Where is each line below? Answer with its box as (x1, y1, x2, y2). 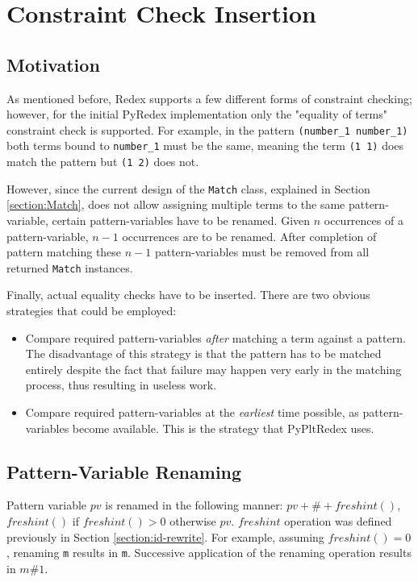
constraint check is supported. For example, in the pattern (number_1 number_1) (6, 121, 408, 138)
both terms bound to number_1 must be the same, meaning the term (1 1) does (6, 137, 404, 154)
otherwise (169, 512, 216, 529)
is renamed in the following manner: (105, 497, 283, 513)
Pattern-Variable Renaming (6, 459, 242, 484)
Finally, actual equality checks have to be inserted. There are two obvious (6, 286, 370, 303)
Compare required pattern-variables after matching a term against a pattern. (25, 329, 406, 346)
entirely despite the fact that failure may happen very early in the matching (25, 360, 402, 377)
